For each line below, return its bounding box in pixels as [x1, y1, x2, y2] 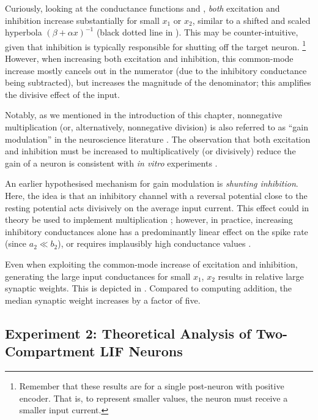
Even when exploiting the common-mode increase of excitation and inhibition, [5, 257, 298, 270]
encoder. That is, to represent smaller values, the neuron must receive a [19, 391, 288, 404]
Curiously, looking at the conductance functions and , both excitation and [5, 2, 280, 14]
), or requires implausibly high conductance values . [57, 237, 251, 250]
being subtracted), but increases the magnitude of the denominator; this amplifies [5, 76, 311, 89]
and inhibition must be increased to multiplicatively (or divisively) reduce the [5, 144, 296, 157]
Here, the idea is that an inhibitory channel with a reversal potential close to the [5, 189, 308, 201]
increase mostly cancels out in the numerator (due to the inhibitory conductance [5, 64, 307, 77]
